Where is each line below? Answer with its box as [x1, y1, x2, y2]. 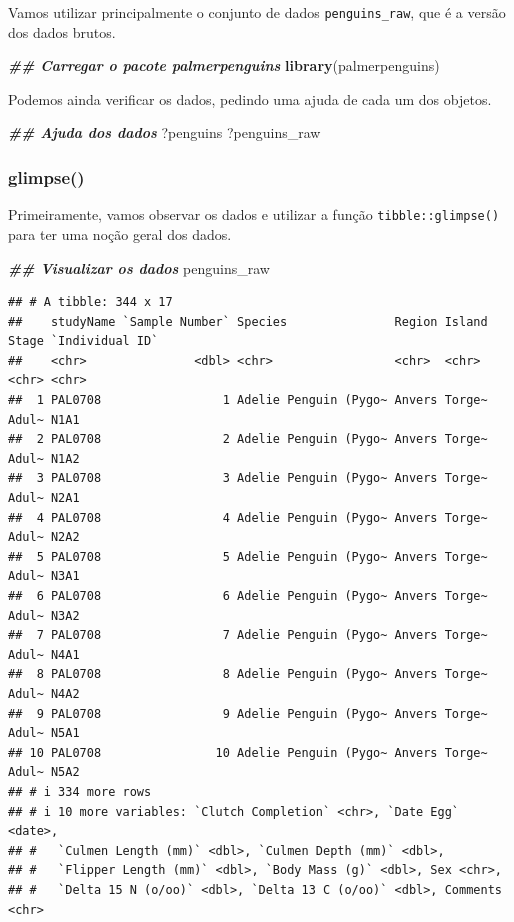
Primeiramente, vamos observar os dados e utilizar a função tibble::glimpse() [8, 204, 500, 225]
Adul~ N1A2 [8, 451, 80, 466]
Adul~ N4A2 [8, 686, 80, 701]
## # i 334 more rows [8, 784, 152, 799]
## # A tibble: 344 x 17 [8, 295, 173, 310]
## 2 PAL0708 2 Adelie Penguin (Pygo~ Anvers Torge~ [8, 432, 488, 447]
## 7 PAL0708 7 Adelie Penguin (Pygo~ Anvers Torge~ [8, 628, 488, 643]
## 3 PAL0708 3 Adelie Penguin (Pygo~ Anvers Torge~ [8, 471, 488, 486]
